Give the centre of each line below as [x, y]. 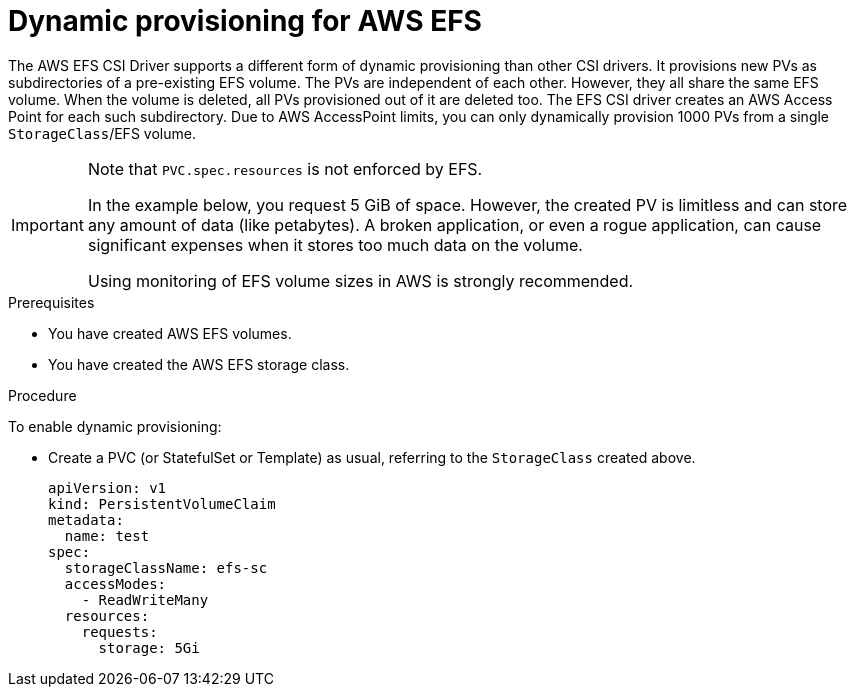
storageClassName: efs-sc [166, 567]
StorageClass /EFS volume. [102, 133]
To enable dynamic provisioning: [115, 426]
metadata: [86, 519]
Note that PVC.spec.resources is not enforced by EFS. [285, 168]
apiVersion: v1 [107, 487]
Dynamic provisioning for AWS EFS [245, 21]
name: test [107, 535]
